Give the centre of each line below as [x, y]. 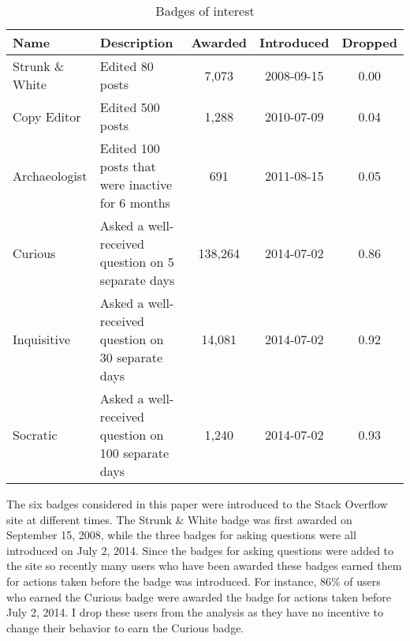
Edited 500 [130, 107]
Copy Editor [47, 116]
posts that [128, 166]
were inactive [136, 184]
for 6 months [135, 202]
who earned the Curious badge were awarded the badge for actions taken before [199, 596]
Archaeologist [50, 175]
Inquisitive [41, 339]
